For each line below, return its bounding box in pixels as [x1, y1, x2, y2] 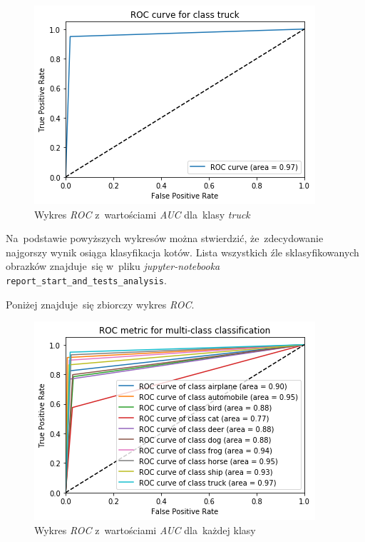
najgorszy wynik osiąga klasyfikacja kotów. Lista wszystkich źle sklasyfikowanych [6, 244, 359, 259]
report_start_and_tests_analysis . [6, 272, 167, 287]
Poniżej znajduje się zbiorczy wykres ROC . [6, 296, 195, 311]
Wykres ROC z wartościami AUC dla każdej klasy [34, 522, 256, 537]
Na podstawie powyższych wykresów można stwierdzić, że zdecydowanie [6, 231, 324, 246]
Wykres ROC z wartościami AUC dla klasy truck [34, 206, 250, 221]
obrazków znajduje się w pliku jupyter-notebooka [6, 259, 220, 273]
